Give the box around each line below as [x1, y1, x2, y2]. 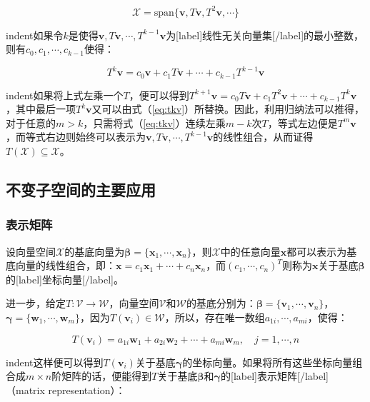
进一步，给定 [6, 296, 66, 311]
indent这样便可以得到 [6, 354, 104, 369]
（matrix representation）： [6, 382, 126, 397]
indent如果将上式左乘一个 [6, 87, 124, 102]
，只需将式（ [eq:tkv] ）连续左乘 [83, 115, 226, 130]
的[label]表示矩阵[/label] [221, 368, 329, 383]
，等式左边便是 [267, 115, 338, 130]
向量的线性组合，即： [15, 258, 116, 273]
